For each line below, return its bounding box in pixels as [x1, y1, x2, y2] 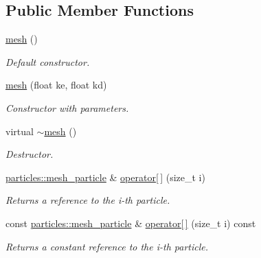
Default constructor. [5, 54, 90, 69]
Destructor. [5, 147, 54, 161]
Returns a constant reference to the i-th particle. [5, 239, 209, 253]
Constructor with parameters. [5, 100, 129, 115]
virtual [5, 124, 34, 138]
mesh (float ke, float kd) [5, 78, 107, 92]
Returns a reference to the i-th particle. [5, 193, 170, 207]
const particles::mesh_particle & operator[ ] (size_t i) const [5, 215, 256, 230]
